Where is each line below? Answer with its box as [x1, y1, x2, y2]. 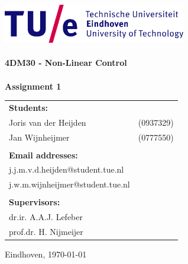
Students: [9, 101, 48, 113]
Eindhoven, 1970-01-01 [5, 248, 87, 260]
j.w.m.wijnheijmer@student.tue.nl [9, 178, 130, 190]
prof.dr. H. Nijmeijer [9, 225, 83, 238]
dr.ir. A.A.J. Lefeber [9, 211, 83, 223]
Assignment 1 [5, 79, 61, 92]
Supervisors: [9, 196, 60, 208]
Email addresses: [9, 148, 78, 161]
